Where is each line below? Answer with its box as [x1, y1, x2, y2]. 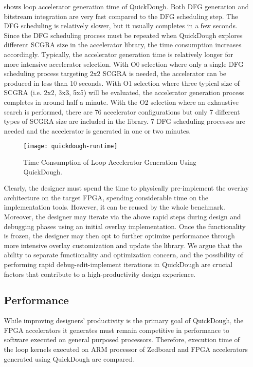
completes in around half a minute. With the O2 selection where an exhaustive [4, 97, 239, 107]
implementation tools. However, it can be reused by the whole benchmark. [4, 202, 225, 212]
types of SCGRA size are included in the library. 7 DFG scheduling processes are [4, 116, 246, 126]
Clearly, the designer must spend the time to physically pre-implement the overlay [4, 183, 249, 193]
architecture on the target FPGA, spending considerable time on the [4, 192, 209, 202]
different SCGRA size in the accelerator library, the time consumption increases [4, 39, 242, 50]
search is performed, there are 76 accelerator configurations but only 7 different [4, 106, 240, 116]
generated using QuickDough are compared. [4, 353, 134, 364]
